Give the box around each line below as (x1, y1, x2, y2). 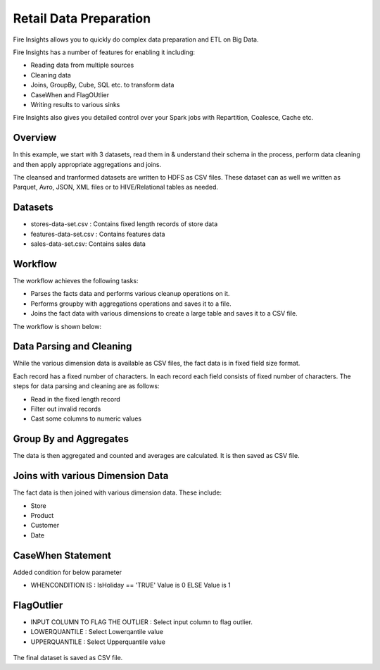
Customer (30, 521, 60, 530)
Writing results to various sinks (30, 100, 120, 108)
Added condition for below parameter (13, 568, 122, 576)
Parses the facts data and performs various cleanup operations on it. (30, 290, 230, 298)
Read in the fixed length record (30, 395, 121, 403)
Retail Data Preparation (13, 11, 151, 26)
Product (30, 511, 54, 519)
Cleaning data (30, 70, 72, 79)
